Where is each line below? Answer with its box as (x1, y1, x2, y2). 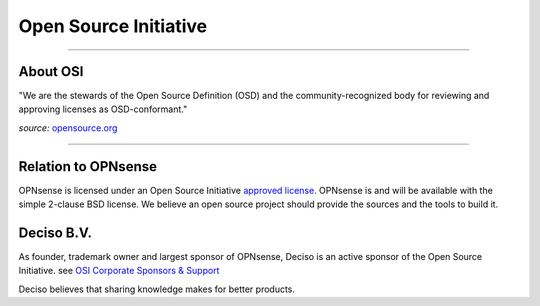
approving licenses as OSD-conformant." (18, 103, 188, 115)
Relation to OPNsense (18, 158, 157, 175)
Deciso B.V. (18, 224, 92, 241)
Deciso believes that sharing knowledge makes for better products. (18, 283, 295, 295)
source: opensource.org (18, 121, 118, 134)
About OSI (18, 63, 84, 80)
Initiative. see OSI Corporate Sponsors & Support (18, 265, 220, 277)
